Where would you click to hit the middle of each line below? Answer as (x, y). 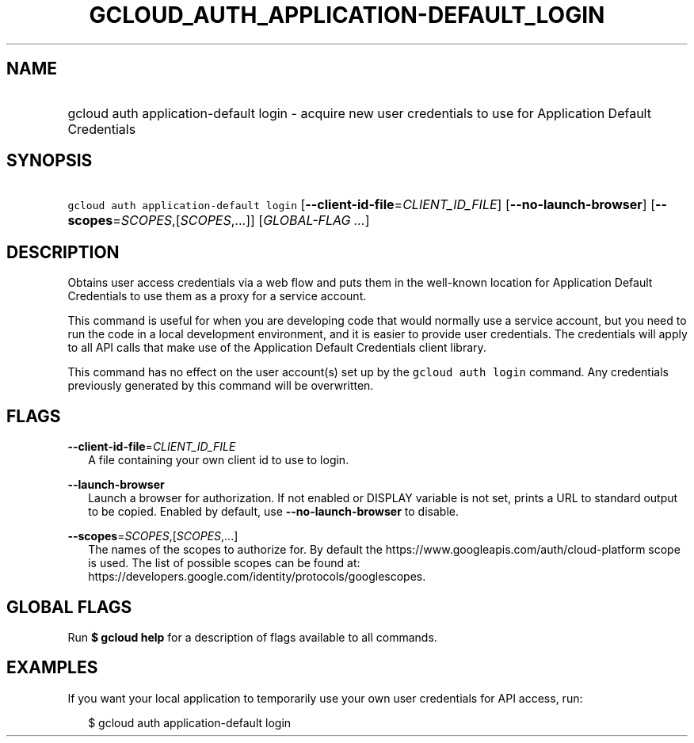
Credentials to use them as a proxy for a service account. (217, 296)
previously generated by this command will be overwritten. (221, 386)
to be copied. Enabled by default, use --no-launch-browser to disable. (273, 512)
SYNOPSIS (50, 161)
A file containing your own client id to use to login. (219, 460)
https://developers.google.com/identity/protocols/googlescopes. (257, 577)
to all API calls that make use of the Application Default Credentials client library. (277, 348)
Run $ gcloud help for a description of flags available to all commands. (252, 637)
